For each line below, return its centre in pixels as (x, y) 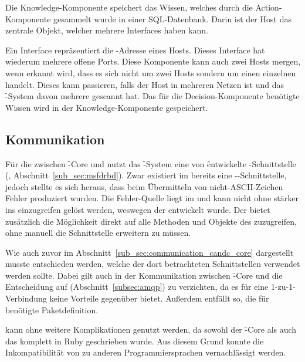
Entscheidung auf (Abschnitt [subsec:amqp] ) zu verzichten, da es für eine (137, 287)
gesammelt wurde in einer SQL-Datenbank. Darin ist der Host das (172, 18)
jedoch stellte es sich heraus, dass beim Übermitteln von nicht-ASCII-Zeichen (144, 186)
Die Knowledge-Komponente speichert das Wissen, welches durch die (129, 7)
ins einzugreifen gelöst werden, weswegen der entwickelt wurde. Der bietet (138, 209)
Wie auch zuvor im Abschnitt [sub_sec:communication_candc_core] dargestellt (150, 252)
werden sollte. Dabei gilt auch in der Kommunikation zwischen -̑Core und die (144, 275)
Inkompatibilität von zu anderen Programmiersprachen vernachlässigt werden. (146, 352)
